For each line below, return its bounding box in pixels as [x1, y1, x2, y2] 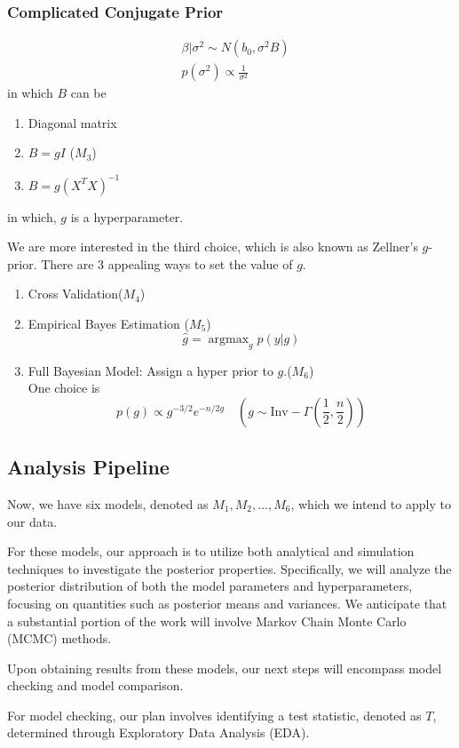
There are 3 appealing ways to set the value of [41, 254, 293, 273]
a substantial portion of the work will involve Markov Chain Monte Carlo [7, 611, 407, 630]
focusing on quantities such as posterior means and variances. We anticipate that [7, 593, 447, 612]
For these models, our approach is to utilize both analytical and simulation [7, 542, 415, 561]
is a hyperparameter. [70, 207, 184, 226]
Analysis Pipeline [7, 453, 170, 481]
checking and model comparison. [7, 676, 184, 695]
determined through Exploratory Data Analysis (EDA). [7, 723, 310, 742]
